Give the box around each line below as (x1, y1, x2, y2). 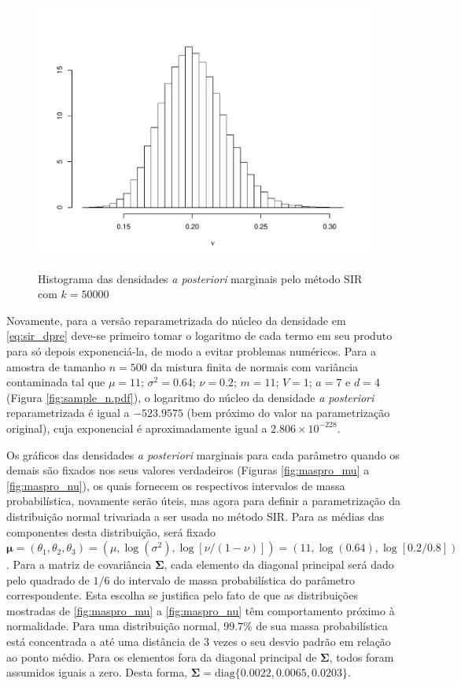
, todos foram (329, 648, 394, 665)
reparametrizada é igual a (6, 404, 130, 421)
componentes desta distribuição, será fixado (6, 523, 216, 540)
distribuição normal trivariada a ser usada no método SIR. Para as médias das (6, 507, 385, 524)
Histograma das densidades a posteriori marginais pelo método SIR (38, 270, 363, 286)
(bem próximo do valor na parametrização (186, 404, 390, 421)
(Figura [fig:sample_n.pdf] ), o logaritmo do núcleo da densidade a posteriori (6, 389, 374, 405)
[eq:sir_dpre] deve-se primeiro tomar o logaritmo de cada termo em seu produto (6, 327, 393, 344)
